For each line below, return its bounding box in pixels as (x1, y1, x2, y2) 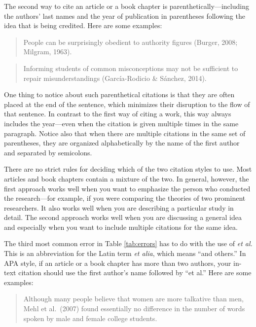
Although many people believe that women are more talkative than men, (23, 293, 244, 304)
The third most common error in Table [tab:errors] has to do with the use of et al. (4, 238, 253, 249)
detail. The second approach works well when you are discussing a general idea (4, 212, 242, 222)
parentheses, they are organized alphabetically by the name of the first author (4, 138, 240, 148)
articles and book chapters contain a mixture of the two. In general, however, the (4, 173, 249, 183)
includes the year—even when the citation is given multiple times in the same (4, 118, 239, 128)
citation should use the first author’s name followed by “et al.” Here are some (18, 267, 252, 278)
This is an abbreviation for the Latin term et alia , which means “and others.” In (4, 248, 246, 258)
